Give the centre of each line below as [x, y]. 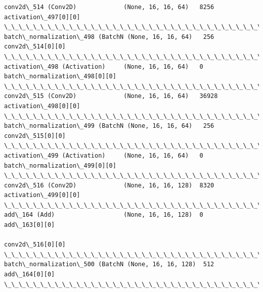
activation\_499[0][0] [42, 195]
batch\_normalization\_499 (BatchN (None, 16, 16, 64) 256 [109, 126]
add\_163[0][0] [30, 225]
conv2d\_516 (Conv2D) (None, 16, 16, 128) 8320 [109, 185]
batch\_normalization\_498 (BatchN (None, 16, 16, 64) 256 [109, 37]
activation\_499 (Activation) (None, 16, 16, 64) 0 [104, 155]
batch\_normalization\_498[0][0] [60, 77]
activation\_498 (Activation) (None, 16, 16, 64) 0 [104, 66]
